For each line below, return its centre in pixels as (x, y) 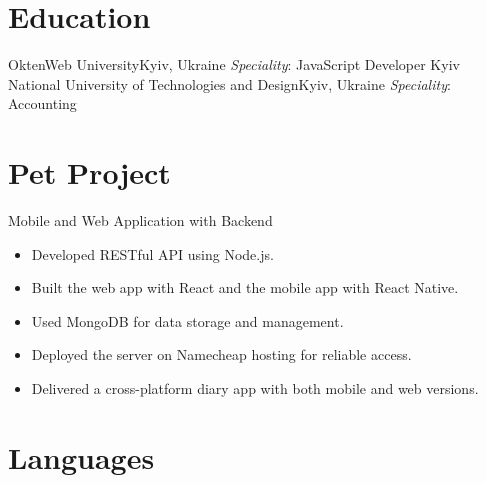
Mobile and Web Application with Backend (140, 220)
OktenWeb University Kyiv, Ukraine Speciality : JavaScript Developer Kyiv (234, 64)
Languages (81, 456)
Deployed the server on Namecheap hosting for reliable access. (221, 354)
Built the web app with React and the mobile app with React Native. (245, 287)
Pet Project (89, 172)
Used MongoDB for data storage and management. (187, 320)
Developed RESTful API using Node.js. (152, 253)
